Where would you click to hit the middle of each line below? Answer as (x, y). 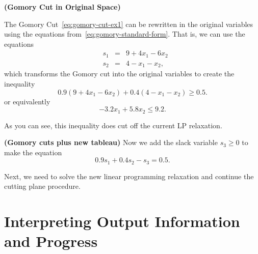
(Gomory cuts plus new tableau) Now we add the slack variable (111, 142)
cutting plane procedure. (42, 186)
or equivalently (27, 101)
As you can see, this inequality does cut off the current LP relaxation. (113, 125)
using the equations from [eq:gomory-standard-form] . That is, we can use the (125, 34)
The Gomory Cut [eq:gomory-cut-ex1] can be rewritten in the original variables (129, 24)
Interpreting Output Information (122, 221)
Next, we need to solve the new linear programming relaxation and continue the (129, 176)
